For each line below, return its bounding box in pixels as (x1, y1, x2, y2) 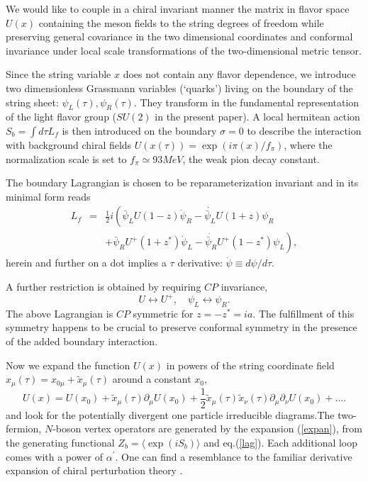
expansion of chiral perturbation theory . (6, 463, 183, 478)
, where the (284, 137, 333, 152)
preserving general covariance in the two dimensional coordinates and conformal (6, 29, 353, 44)
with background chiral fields (6, 137, 132, 152)
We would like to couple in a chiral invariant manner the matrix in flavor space (6, 1, 350, 16)
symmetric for (133, 306, 194, 320)
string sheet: (6, 94, 59, 109)
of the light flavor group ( (6, 109, 117, 124)
